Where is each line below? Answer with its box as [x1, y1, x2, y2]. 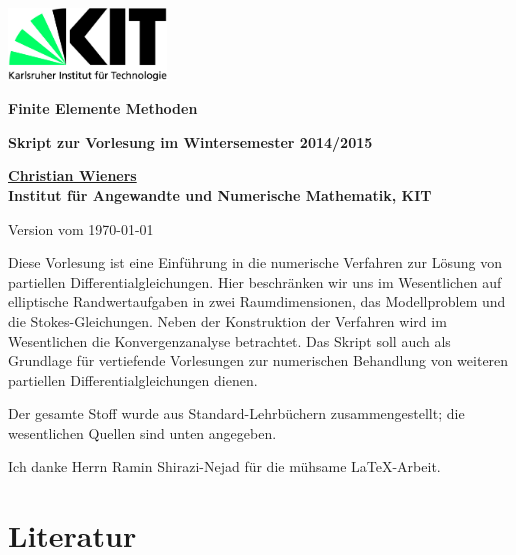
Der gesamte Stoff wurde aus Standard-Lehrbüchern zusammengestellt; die [8, 403, 465, 424]
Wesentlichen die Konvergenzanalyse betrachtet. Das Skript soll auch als [8, 330, 451, 351]
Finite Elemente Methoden [8, 98, 198, 119]
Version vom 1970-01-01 [8, 218, 154, 239]
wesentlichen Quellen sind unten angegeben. [8, 422, 277, 443]
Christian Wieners [8, 165, 137, 186]
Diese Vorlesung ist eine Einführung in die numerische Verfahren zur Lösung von [8, 252, 502, 273]
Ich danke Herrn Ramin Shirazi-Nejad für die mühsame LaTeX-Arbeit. [8, 456, 441, 477]
